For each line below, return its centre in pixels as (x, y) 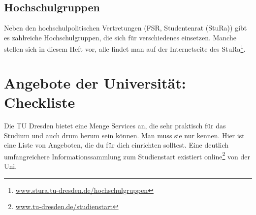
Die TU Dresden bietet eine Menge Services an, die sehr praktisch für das (115, 125)
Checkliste (40, 102)
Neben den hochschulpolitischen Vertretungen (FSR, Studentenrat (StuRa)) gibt (126, 28)
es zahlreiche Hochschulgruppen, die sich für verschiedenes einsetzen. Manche (120, 37)
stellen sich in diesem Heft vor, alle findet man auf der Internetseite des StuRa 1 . (125, 48)
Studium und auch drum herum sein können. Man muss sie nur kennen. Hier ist (124, 135)
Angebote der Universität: (95, 82)
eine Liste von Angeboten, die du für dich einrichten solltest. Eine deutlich (116, 145)
